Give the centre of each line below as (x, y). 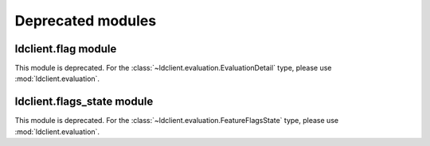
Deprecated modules (86, 21)
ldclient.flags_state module (84, 102)
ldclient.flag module (66, 49)
